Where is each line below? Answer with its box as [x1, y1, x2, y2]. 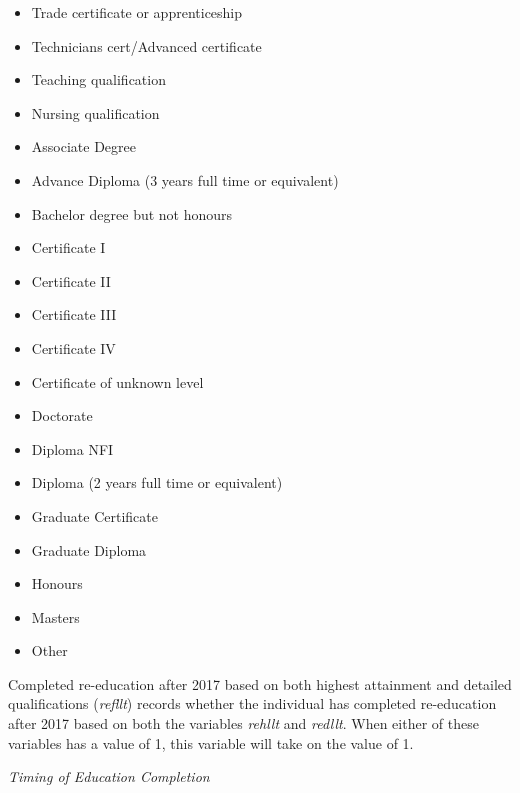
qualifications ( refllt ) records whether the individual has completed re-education [8, 693, 497, 714]
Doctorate [31, 405, 93, 426]
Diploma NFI [31, 438, 114, 459]
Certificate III [31, 304, 117, 325]
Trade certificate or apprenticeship [31, 2, 243, 22]
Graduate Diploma [31, 539, 147, 560]
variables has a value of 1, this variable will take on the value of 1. [8, 732, 414, 753]
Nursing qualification [31, 102, 160, 123]
